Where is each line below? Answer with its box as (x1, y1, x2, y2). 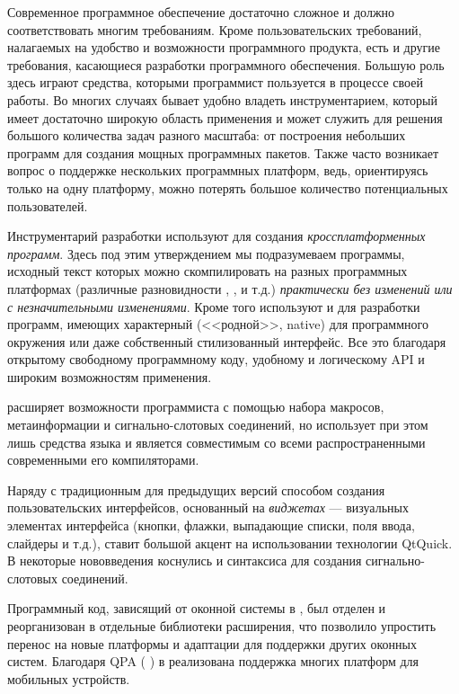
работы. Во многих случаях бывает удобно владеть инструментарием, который (7, 90, 437, 109)
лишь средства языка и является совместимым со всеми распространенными (7, 432, 426, 451)
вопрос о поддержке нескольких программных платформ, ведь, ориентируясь (7, 161, 428, 180)
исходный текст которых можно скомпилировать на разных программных (7, 262, 408, 280)
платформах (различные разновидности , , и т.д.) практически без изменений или (7, 279, 453, 298)
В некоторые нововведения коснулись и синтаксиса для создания (7, 551, 362, 570)
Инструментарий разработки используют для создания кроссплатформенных (7, 227, 426, 245)
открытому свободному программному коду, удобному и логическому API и (7, 350, 425, 369)
